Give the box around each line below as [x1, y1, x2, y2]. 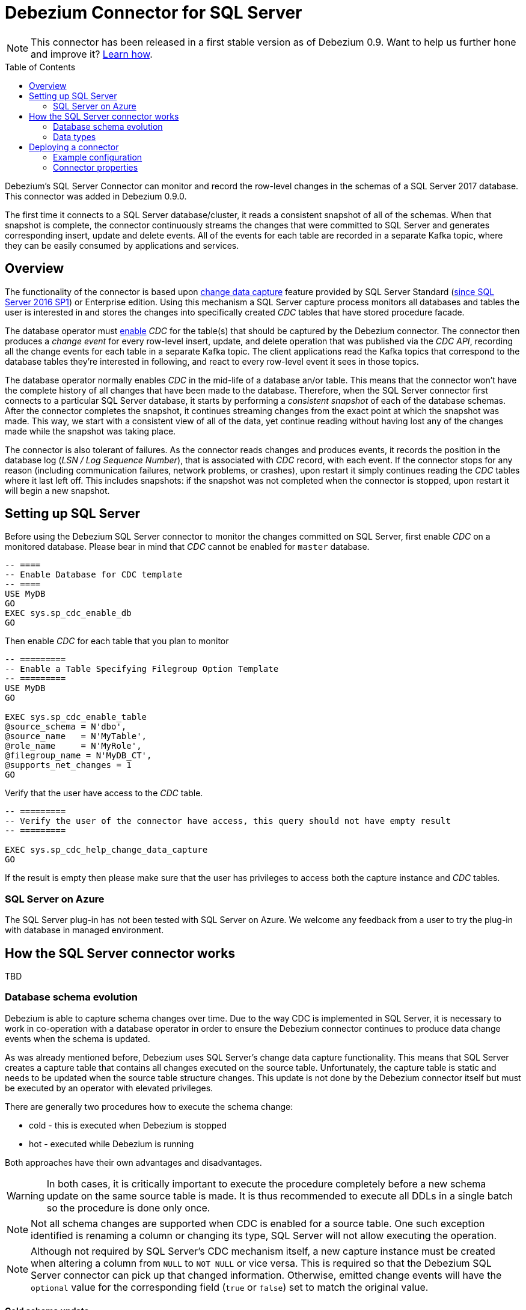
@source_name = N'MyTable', [5, 731, 147, 742]
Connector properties [53, 162, 138, 172]
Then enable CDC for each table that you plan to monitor [5, 636, 229, 647]
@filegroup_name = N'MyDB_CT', [5, 751, 152, 761]
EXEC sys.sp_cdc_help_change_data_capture [5, 845, 208, 855]
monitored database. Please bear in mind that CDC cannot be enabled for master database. [5, 541, 370, 552]
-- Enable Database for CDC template [5, 570, 183, 580]
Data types [53, 131, 96, 142]
